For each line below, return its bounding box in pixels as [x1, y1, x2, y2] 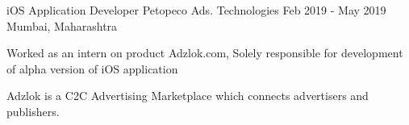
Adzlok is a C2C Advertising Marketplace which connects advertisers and [6, 87, 369, 104]
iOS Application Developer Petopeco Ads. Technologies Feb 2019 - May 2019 [6, 2, 386, 18]
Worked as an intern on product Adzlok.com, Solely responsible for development [6, 44, 403, 61]
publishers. [6, 102, 60, 119]
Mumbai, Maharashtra [6, 17, 118, 34]
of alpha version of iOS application [6, 60, 178, 77]
